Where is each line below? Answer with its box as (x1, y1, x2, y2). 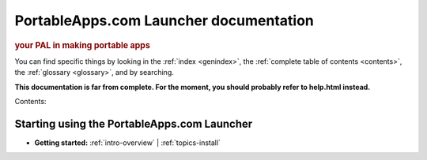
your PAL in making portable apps (14, 39, 150, 50)
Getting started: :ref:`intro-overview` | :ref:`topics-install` (34, 138, 221, 147)
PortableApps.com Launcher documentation (14, 12, 314, 29)
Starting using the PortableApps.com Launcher (14, 117, 253, 130)
